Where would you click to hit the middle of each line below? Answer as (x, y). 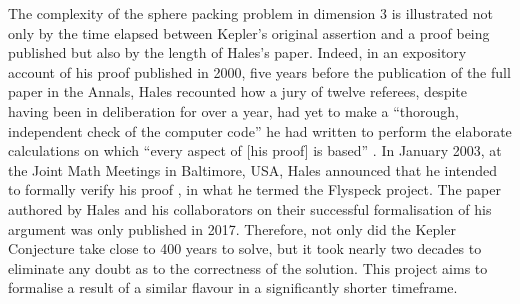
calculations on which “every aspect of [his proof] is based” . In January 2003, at (255, 150)
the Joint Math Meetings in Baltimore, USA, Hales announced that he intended (253, 169)
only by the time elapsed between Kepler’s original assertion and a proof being (249, 32)
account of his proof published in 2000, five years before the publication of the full (259, 71)
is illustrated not (442, 13)
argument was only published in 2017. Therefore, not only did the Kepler (232, 228)
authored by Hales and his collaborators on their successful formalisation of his (250, 208)
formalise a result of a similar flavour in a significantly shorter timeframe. (233, 287)
